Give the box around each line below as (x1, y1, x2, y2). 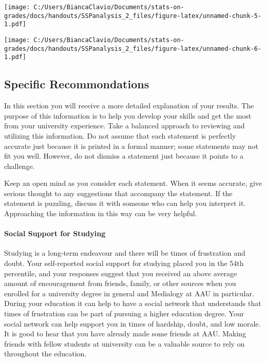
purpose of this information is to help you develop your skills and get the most (4, 110, 252, 121)
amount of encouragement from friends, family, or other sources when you (4, 278, 236, 289)
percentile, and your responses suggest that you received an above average (4, 268, 237, 278)
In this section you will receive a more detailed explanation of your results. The (4, 100, 254, 111)
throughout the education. (4, 348, 87, 359)
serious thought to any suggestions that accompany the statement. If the (4, 187, 233, 198)
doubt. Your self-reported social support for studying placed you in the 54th (4, 258, 244, 269)
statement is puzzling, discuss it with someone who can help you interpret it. (4, 198, 246, 208)
